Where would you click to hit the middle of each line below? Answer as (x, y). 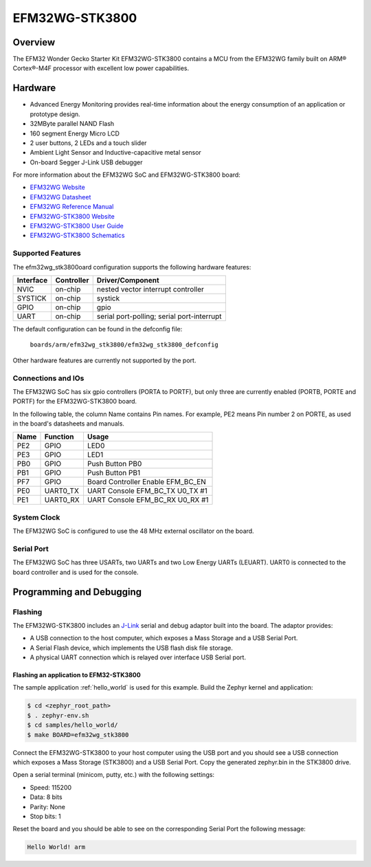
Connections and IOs (48, 378)
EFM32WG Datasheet (60, 197)
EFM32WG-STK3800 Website (72, 216)
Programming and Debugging (77, 592)
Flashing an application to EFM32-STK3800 (77, 675)
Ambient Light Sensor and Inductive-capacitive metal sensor (116, 153)
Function (59, 437)
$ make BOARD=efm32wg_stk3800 (78, 735)
